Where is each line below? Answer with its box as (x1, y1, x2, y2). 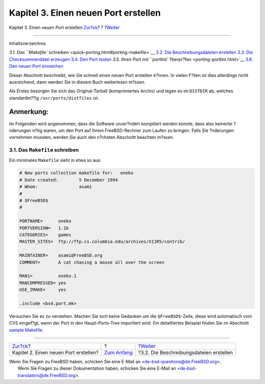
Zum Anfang (104, 349, 133, 356)
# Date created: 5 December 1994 (19, 177, 118, 182)
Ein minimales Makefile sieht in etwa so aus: (9, 157, 102, 163)
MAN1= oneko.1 (19, 273, 77, 279)
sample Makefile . (9, 327, 44, 333)
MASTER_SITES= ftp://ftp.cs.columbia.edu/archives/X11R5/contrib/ (19, 239, 185, 245)
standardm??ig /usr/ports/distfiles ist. (9, 95, 99, 101)
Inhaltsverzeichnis (9, 40, 46, 46)
